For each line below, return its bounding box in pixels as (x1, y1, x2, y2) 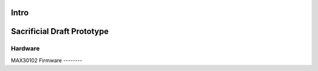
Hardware (11, 45, 40, 53)
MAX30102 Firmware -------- (11, 56, 82, 64)
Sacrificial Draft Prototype (11, 26, 109, 36)
